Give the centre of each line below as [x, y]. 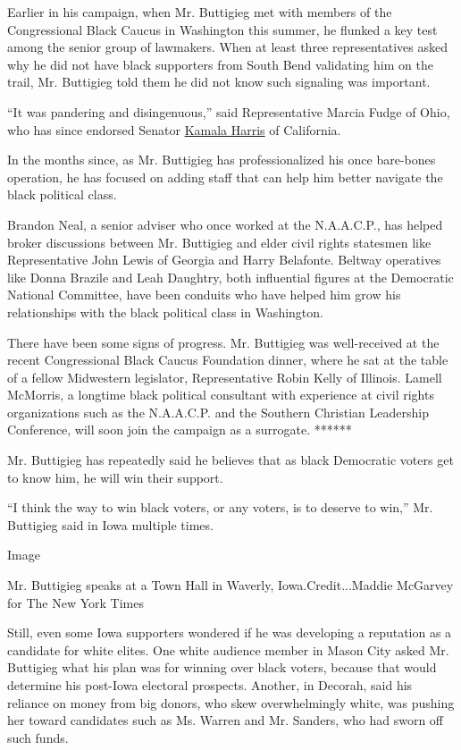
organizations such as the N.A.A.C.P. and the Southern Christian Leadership [218, 412]
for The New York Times [75, 602]
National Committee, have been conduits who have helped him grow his [204, 295]
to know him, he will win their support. [115, 477]
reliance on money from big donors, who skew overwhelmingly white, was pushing [231, 702]
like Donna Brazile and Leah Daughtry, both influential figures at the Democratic [230, 277]
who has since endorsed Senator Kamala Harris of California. [174, 129]
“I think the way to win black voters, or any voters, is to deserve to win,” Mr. [220, 507]
